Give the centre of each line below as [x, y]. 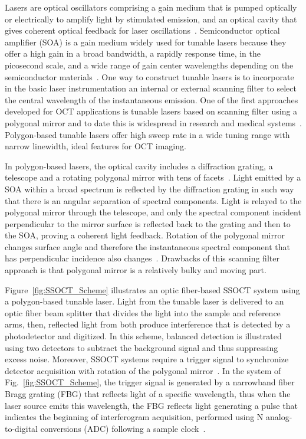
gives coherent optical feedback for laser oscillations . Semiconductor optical [142, 30]
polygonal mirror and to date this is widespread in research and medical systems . [153, 122]
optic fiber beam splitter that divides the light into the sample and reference [143, 312]
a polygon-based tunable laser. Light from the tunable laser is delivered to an [144, 301]
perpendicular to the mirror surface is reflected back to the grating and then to [148, 223]
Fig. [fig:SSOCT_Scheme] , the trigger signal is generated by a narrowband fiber [150, 382]
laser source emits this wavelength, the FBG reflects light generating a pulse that [151, 405]
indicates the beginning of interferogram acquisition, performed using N [134, 417]
